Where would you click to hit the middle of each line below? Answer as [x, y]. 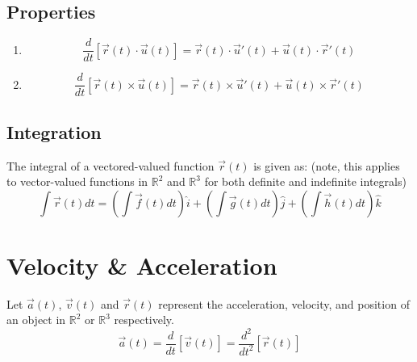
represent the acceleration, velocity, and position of [284, 303]
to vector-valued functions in [77, 181]
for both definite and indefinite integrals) [305, 181]
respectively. [144, 320]
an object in [36, 320]
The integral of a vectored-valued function [111, 165]
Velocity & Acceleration [142, 265]
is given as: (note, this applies [327, 165]
